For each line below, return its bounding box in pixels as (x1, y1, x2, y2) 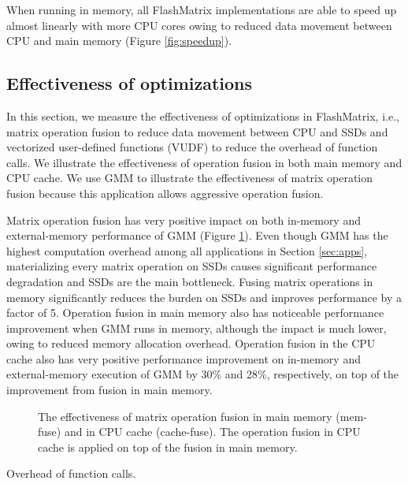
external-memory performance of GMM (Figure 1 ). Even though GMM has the (6, 227, 388, 244)
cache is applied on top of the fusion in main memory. (38, 438, 298, 455)
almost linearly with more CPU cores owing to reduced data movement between (6, 17, 392, 33)
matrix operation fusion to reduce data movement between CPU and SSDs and (6, 123, 388, 140)
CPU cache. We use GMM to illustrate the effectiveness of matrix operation (6, 169, 373, 186)
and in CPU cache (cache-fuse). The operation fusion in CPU (64, 423, 361, 440)
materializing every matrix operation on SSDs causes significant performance (6, 258, 377, 274)
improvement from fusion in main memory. (6, 382, 213, 398)
